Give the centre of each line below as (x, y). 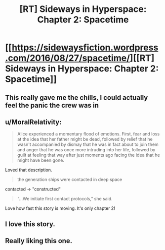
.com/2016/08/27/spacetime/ (67, 58)
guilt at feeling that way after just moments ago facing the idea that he (88, 155)
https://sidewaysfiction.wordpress (85, 48)
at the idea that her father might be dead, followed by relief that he (85, 139)
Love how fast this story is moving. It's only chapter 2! (60, 208)
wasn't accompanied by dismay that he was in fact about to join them (88, 144)
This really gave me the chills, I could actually (77, 97)
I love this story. (30, 224)
